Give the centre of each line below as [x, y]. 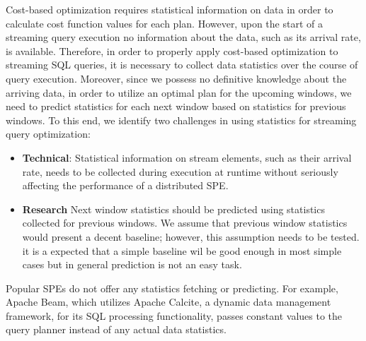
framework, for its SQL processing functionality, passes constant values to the [174, 315]
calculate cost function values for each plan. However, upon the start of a [164, 23]
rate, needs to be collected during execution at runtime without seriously [180, 171]
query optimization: [48, 134]
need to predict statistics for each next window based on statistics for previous [176, 106]
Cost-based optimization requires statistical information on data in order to [170, 9]
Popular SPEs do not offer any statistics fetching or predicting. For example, [172, 288]
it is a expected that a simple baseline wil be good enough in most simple [182, 250]
